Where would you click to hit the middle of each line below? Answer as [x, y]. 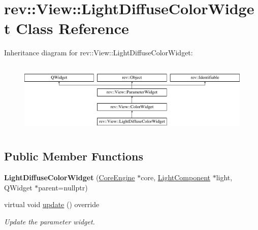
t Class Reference [67, 28]
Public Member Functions [74, 156]
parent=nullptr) [63, 187]
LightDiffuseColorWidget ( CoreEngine [70, 177]
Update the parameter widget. [50, 221]
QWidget [18, 187]
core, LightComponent [175, 177]
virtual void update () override [52, 204]
